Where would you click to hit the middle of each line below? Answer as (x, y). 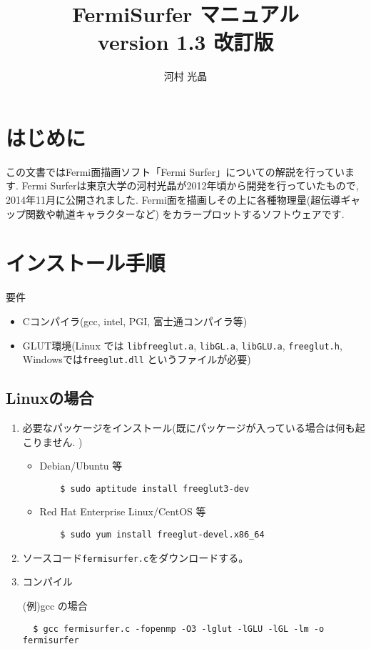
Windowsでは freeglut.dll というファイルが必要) (137, 359)
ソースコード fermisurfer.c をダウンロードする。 (136, 557)
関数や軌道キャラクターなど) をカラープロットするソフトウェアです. (185, 213)
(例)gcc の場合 (55, 605)
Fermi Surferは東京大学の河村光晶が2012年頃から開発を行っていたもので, (190, 185)
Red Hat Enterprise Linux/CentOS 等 (123, 511)
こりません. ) (52, 441)
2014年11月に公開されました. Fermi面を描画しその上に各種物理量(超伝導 (173, 200)
